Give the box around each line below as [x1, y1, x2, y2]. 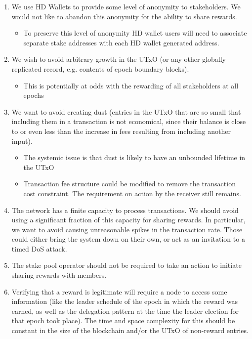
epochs [23, 90, 44, 100]
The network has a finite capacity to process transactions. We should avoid [11, 205, 239, 215]
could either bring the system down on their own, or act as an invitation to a [11, 234, 245, 244]
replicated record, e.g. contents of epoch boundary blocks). [11, 63, 189, 74]
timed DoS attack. [11, 243, 67, 254]
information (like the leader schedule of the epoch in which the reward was [11, 296, 238, 306]
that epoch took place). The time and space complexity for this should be [11, 315, 235, 326]
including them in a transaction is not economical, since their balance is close [11, 116, 246, 127]
